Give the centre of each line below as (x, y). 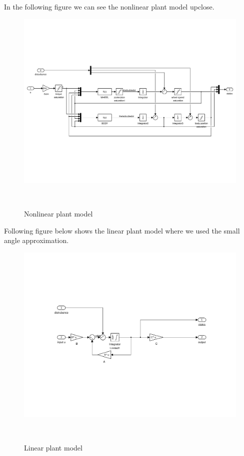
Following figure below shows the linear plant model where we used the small (122, 230)
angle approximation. (36, 240)
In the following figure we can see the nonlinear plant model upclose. (109, 7)
